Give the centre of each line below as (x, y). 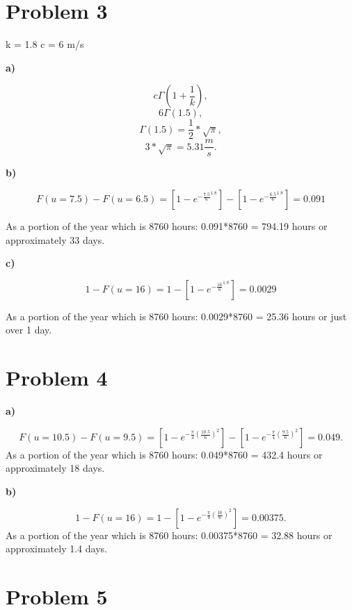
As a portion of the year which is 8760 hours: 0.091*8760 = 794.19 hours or (167, 226)
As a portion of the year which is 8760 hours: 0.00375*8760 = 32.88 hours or (169, 535)
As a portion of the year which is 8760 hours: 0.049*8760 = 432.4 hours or (164, 454)
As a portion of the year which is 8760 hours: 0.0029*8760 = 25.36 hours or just (176, 316)
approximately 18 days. (55, 468)
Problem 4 (57, 378)
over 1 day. (29, 330)
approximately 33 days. (55, 239)
